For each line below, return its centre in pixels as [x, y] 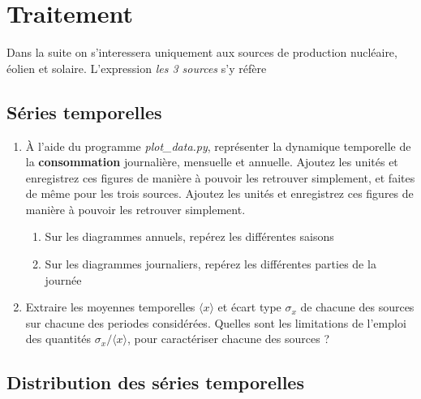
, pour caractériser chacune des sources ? [229, 339]
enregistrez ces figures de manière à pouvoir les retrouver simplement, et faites [220, 177]
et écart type [249, 307]
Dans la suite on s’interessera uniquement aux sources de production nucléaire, [202, 52]
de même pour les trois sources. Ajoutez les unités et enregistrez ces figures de [219, 193]
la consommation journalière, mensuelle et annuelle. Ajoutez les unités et [212, 162]
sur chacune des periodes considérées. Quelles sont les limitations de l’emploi [216, 322]
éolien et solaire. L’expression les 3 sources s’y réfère [137, 68]
